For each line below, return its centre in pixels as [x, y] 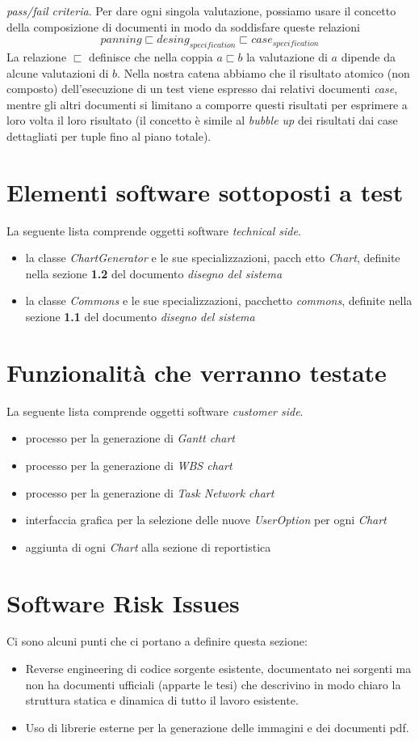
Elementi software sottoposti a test [205, 191]
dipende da [368, 56]
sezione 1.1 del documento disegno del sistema [140, 317]
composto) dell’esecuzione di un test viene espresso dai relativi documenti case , [202, 89]
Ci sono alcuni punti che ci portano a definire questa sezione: [157, 641]
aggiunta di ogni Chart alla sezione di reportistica [148, 546]
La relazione [37, 56]
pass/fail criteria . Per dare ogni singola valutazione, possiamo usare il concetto [201, 11]
